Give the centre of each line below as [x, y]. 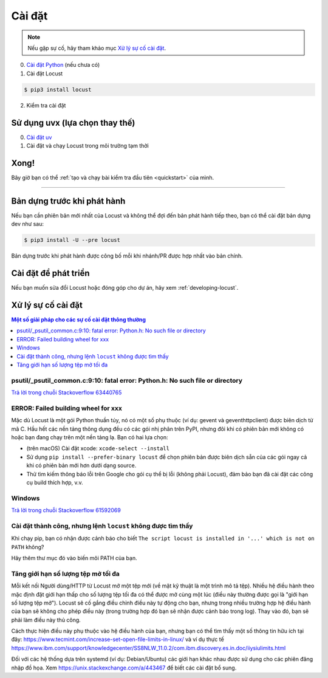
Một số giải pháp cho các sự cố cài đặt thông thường [78, 320]
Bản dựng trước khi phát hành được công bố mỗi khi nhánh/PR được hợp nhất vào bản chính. [127, 256]
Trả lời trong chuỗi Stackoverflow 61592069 [66, 510]
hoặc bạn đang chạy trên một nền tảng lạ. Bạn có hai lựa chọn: [90, 437]
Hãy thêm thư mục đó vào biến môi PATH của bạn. [74, 558]
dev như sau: [27, 224]
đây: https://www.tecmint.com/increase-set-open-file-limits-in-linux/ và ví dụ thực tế [118, 639]
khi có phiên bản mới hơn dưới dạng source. [81, 465]
